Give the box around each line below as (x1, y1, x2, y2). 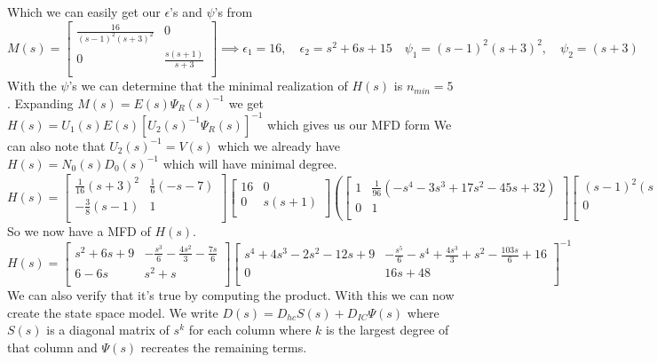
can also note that (7, 136, 106, 154)
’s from (214, 3, 253, 20)
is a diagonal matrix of (46, 320, 170, 339)
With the (7, 76, 57, 95)
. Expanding (7, 93, 74, 112)
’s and (170, 3, 202, 20)
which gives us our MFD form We (267, 114, 452, 133)
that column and (7, 337, 98, 356)
